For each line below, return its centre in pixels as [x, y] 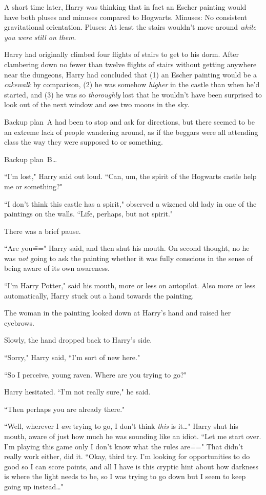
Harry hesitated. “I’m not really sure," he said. [77, 392]
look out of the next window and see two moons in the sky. [97, 104]
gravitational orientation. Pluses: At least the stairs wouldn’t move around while [130, 27]
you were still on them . [40, 37]
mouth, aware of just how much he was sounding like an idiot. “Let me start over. [133, 436]
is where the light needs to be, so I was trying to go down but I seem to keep [125, 476]
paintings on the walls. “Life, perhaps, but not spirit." [89, 214]
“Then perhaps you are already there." [65, 409]
